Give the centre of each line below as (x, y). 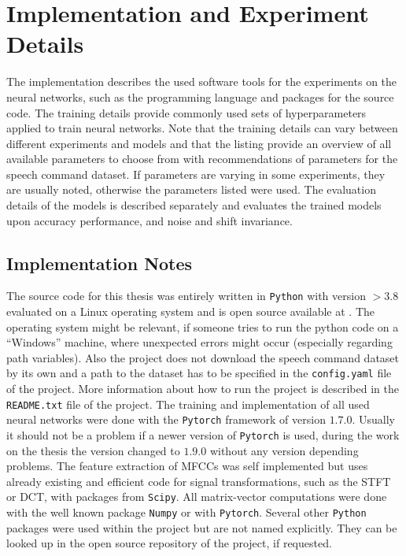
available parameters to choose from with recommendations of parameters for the (202, 159)
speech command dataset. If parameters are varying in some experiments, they (196, 174)
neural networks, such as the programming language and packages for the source (200, 96)
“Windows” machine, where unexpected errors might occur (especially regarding (199, 342)
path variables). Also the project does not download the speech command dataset (203, 357)
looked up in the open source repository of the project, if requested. (169, 543)
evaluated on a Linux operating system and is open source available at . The (191, 311)
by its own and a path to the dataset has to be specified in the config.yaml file (199, 373)
